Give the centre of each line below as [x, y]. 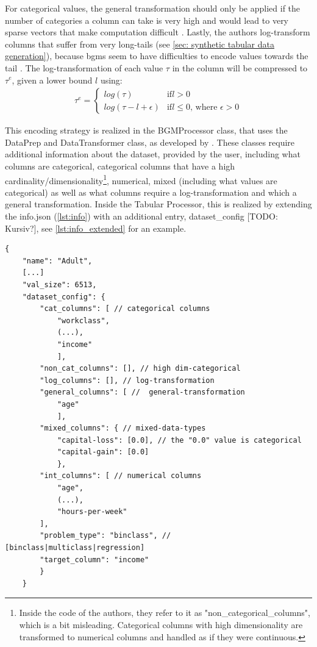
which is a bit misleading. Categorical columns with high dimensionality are [161, 624]
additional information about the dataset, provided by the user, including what [153, 154]
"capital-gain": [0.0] [103, 452]
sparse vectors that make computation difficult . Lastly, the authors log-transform [158, 32]
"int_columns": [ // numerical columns [121, 476]
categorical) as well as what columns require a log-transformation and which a [151, 192]
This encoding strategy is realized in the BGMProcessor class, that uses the [146, 130]
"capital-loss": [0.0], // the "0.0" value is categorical [179, 440]
